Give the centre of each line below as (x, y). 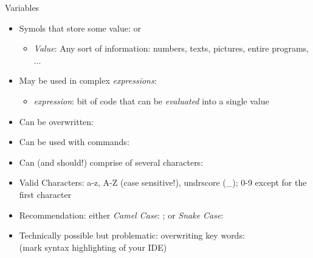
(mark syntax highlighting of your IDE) (93, 247)
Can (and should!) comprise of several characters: (111, 162)
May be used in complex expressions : (88, 80)
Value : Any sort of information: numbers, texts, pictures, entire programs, (171, 48)
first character (45, 194)
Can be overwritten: (56, 121)
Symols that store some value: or (80, 28)
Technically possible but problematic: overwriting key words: (132, 235)
